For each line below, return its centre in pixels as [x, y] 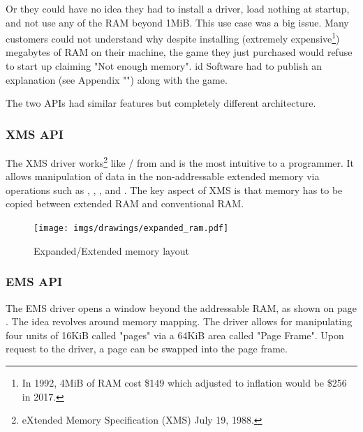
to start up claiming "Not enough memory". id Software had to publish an [164, 66]
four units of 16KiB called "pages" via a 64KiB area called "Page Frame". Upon [175, 335]
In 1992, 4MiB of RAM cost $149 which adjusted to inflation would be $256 [184, 382]
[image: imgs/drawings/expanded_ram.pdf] [131, 229]
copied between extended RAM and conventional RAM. [125, 203]
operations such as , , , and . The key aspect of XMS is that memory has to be [174, 189]
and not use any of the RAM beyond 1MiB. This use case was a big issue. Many [177, 22]
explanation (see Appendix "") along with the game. [117, 79]
